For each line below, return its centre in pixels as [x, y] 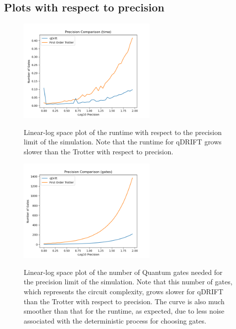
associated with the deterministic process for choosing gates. [115, 320]
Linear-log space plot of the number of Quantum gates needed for [123, 272]
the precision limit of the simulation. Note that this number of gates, [128, 282]
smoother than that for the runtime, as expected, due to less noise [124, 311]
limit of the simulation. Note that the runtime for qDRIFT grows [123, 142]
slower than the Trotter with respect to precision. [99, 151]
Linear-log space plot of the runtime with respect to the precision [123, 132]
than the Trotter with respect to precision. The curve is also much [124, 301]
